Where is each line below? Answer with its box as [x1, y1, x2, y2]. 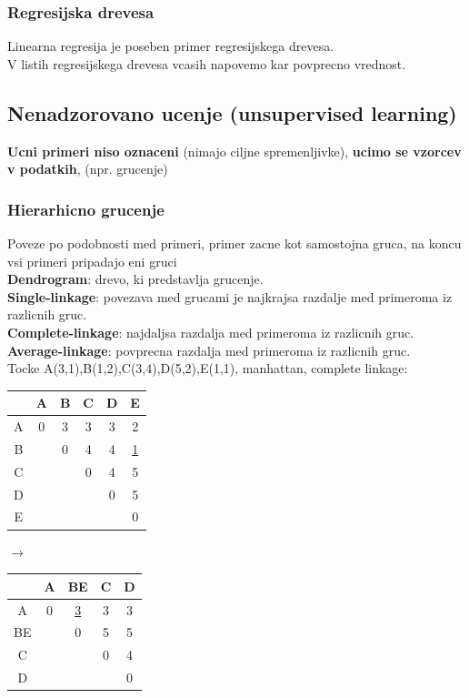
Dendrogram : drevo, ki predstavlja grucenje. [7, 269, 264, 288]
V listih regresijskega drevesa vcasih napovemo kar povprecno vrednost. [7, 54, 406, 73]
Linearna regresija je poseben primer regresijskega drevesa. [7, 36, 334, 56]
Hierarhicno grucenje [7, 197, 165, 220]
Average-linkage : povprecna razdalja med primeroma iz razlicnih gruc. [7, 340, 411, 359]
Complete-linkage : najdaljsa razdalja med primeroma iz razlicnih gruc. [7, 322, 414, 341]
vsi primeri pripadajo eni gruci [7, 251, 177, 270]
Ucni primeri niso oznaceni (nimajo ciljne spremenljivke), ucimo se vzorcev [7, 141, 462, 160]
